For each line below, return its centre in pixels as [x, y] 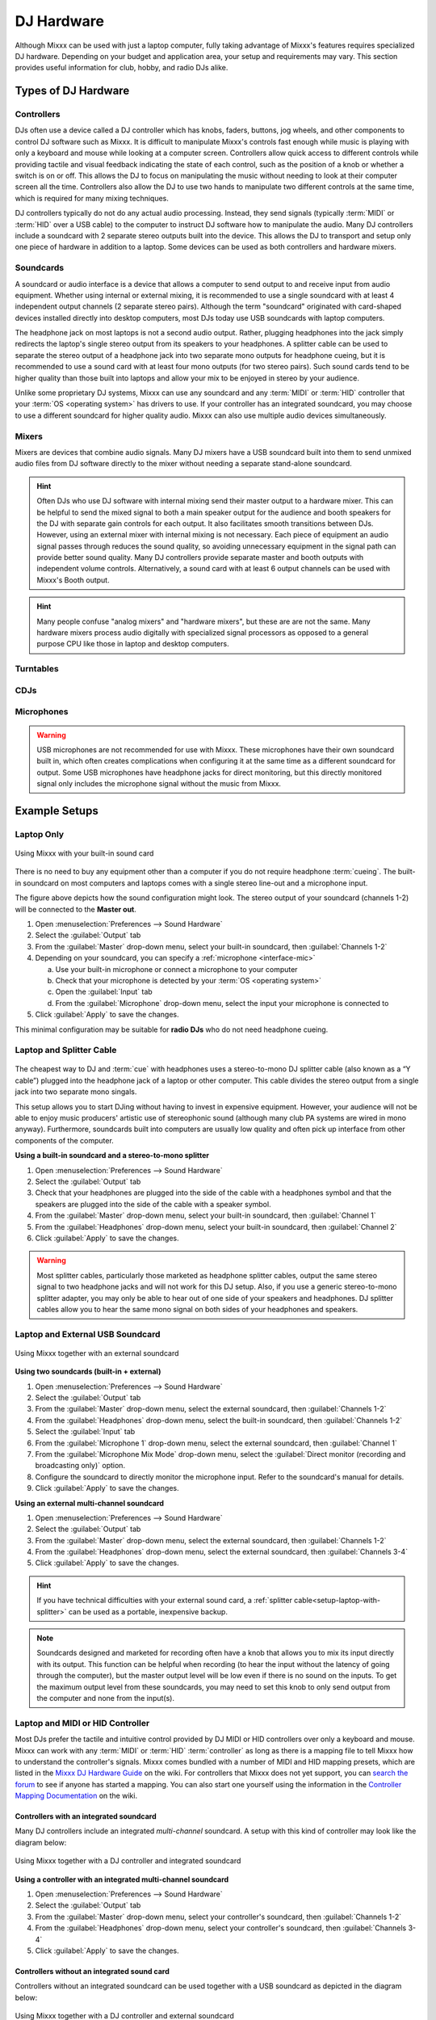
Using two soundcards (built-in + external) [88, 1372]
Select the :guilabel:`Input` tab [85, 1432]
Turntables [37, 669]
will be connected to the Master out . [76, 909]
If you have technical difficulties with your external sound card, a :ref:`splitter [164, 1601]
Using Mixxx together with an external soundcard [97, 1353]
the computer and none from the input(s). [106, 1698]
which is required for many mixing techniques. [92, 198]
